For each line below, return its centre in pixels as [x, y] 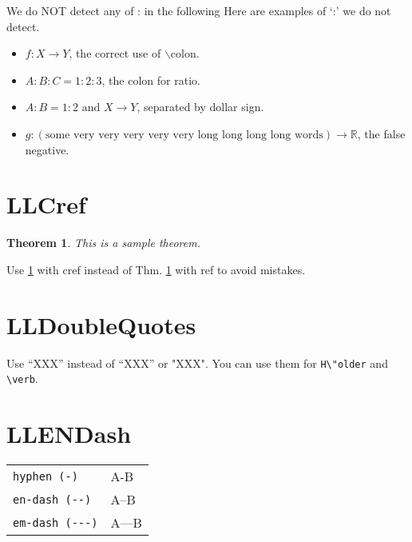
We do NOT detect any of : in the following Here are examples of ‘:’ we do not [199, 10]
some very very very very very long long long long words [184, 135]
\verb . [22, 379]
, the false [381, 133]
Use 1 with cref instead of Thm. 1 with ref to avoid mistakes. [156, 269]
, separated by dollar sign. [200, 107]
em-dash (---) [55, 522]
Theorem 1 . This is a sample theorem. [103, 243]
